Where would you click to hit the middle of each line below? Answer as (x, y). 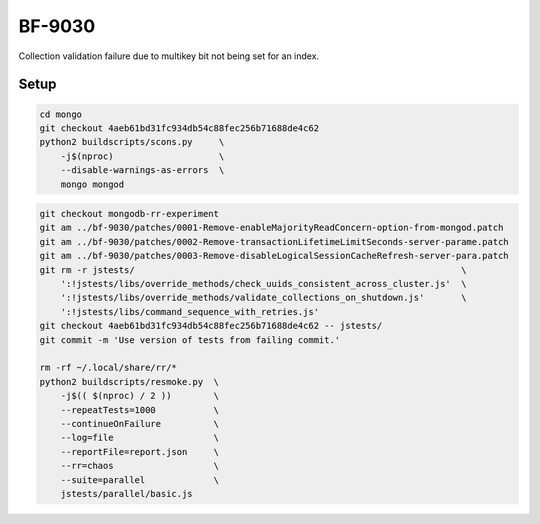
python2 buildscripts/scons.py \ (132, 142)
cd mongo (61, 114)
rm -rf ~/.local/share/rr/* (108, 368)
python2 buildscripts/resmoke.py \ (129, 381)
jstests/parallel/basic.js (127, 493)
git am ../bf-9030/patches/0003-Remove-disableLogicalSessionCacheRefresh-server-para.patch (274, 256)
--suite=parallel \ (140, 479)
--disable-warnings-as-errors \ (142, 170)
